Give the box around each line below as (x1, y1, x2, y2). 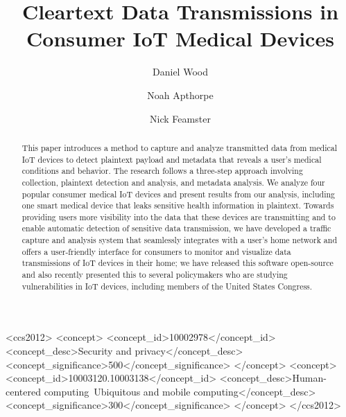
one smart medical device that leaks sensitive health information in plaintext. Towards (21, 199, 334, 211)
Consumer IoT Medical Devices (26, 24, 334, 53)
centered (6, 384, 41, 398)
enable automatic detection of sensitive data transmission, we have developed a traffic (21, 222, 331, 234)
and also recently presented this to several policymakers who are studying (21, 269, 288, 281)
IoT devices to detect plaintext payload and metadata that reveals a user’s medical (21, 153, 322, 165)
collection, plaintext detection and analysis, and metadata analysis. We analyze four (21, 176, 325, 188)
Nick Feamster (150, 111, 211, 125)
